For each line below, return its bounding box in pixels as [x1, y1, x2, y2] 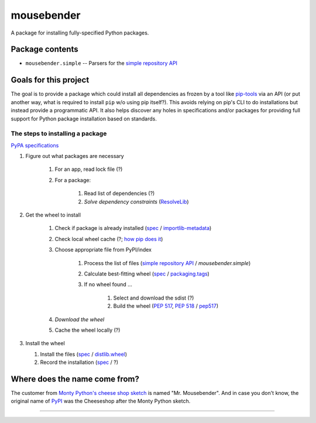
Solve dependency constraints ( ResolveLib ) [84, 198, 190, 205]
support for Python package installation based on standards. [11, 115, 157, 122]
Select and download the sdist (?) [113, 294, 194, 301]
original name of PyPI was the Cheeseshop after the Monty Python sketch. [11, 398, 191, 405]
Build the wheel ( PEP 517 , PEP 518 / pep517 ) [113, 302, 219, 309]
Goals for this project [11, 75, 90, 85]
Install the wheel [25, 340, 66, 347]
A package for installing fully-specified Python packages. [11, 29, 149, 36]
